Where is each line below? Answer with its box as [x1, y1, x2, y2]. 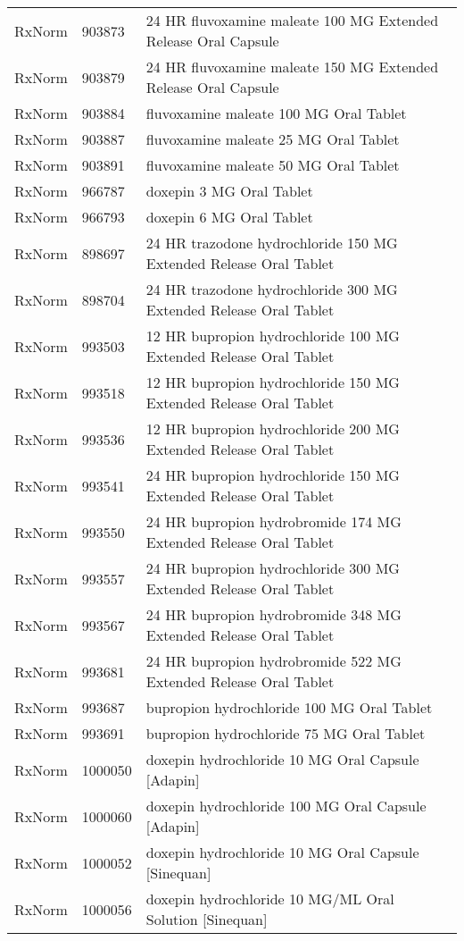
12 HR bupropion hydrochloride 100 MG [145, 325, 400, 346]
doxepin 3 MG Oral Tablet [145, 181, 313, 201]
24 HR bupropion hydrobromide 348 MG [145, 604, 402, 625]
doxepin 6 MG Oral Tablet [145, 206, 313, 227]
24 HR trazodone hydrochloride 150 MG [145, 232, 398, 253]
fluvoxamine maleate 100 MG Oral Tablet [145, 103, 407, 123]
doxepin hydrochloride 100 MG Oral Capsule [145, 795, 427, 816]
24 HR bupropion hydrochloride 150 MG [145, 465, 400, 485]
